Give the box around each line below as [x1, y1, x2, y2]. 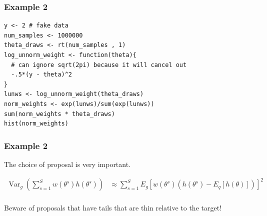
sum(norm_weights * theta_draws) [4, 110, 115, 117]
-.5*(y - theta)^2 [11, 71, 72, 78]
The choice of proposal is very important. [4, 158, 131, 169]
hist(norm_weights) [4, 120, 68, 127]
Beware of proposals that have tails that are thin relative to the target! [4, 202, 221, 213]
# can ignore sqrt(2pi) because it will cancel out [11, 61, 187, 68]
